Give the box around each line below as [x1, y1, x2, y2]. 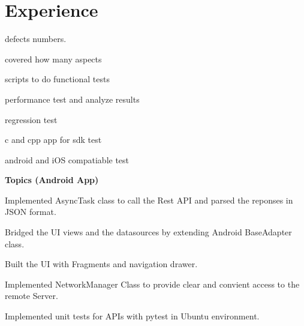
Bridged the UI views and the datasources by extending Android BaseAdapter [5, 226, 292, 238]
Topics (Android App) [5, 174, 99, 186]
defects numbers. [5, 32, 67, 45]
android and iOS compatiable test [5, 153, 130, 166]
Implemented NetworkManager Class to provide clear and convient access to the [5, 277, 300, 290]
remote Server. [5, 289, 58, 302]
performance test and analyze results [5, 92, 140, 105]
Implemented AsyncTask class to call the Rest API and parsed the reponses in [5, 193, 293, 206]
